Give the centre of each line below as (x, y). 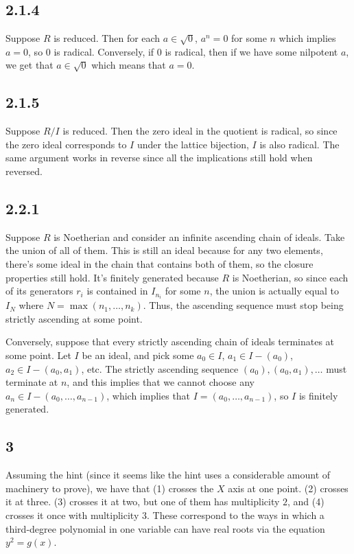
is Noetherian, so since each (290, 277)
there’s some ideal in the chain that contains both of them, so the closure (160, 263)
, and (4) (306, 501)
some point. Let (38, 355)
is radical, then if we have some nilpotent (251, 51)
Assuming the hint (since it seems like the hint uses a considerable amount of (168, 475)
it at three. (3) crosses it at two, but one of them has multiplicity (143, 501)
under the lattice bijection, (193, 144)
